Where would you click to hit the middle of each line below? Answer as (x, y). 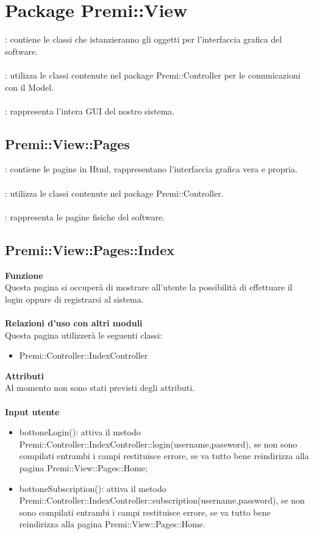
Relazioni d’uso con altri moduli (74, 323)
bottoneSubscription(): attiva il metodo (93, 488)
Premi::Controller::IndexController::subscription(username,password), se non (162, 500)
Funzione (24, 275)
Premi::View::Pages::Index (90, 249)
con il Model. (30, 87)
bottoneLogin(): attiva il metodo (80, 432)
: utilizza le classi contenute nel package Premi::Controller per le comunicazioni (153, 75)
